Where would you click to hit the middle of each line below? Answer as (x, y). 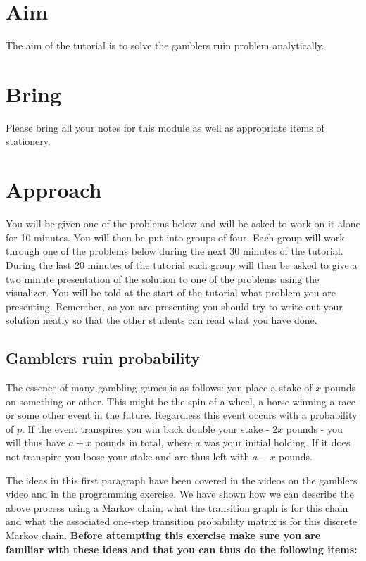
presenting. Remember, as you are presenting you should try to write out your (174, 306)
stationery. (28, 141)
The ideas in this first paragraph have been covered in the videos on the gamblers (182, 480)
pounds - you (314, 428)
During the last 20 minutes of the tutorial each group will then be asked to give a (182, 264)
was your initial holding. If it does (277, 442)
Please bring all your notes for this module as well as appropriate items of (165, 127)
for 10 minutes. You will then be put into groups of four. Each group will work (175, 237)
